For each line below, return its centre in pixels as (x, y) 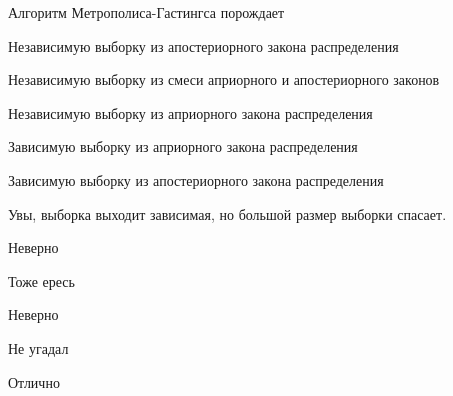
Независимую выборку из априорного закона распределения (190, 112)
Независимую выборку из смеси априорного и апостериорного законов (224, 79)
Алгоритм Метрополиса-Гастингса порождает (146, 12)
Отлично (34, 381)
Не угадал (38, 347)
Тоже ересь (41, 280)
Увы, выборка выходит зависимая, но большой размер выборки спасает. (227, 213)
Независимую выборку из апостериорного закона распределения (203, 45)
